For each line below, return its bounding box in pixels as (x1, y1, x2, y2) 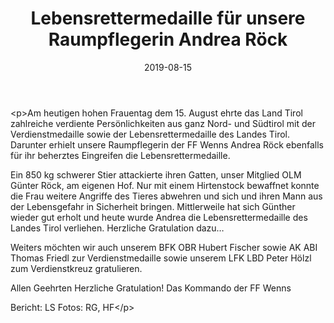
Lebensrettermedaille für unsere (30, 7, 306, 30)
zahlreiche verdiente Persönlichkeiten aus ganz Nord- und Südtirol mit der (10, 117, 316, 129)
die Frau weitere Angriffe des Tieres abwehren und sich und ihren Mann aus (10, 190, 323, 202)
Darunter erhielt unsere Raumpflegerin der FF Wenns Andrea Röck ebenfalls (10, 138, 324, 151)
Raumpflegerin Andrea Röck (48, 28, 288, 51)
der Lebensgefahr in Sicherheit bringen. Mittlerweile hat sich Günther (10, 200, 296, 212)
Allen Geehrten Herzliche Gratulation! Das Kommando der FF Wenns (10, 282, 292, 294)
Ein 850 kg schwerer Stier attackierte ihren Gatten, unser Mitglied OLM (10, 168, 302, 181)
